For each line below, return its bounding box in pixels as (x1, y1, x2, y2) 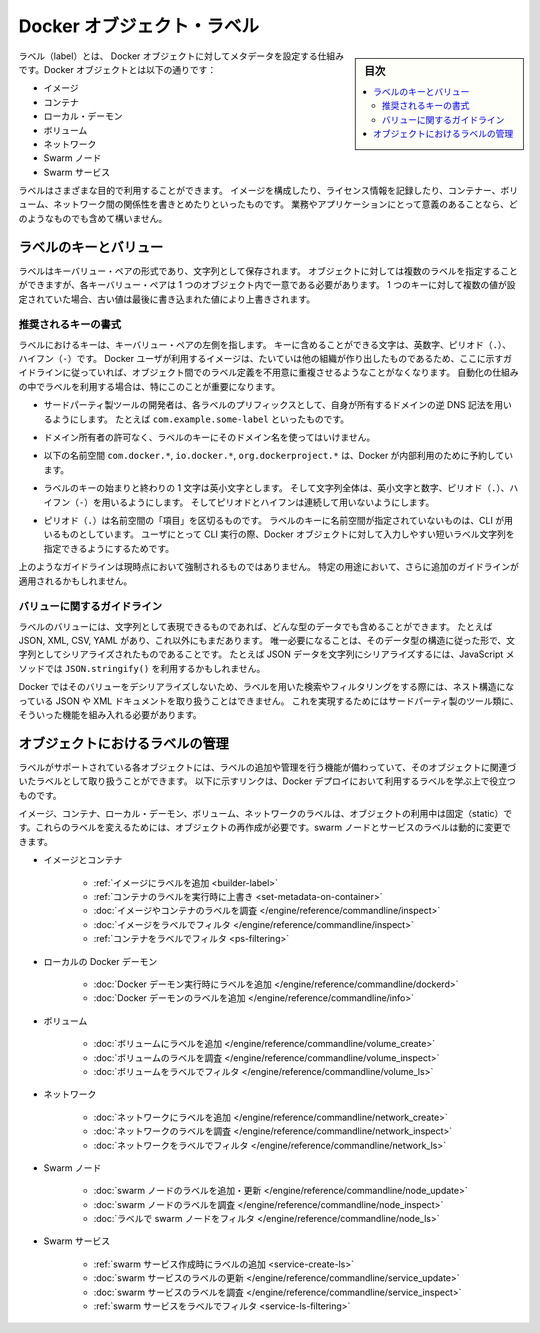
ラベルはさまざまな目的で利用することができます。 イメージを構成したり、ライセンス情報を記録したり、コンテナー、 (18, 185, 501, 197)
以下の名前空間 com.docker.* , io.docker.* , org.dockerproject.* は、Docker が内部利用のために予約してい (43, 450, 514, 462)
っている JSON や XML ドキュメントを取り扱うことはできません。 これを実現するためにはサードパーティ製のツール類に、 (18, 695, 519, 707)
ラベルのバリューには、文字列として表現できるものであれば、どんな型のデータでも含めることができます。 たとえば (18, 620, 493, 632)
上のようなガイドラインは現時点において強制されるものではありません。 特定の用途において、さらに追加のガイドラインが (18, 561, 519, 573)
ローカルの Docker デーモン (43, 955, 158, 967)
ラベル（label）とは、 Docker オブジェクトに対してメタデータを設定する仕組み (18, 50, 345, 62)
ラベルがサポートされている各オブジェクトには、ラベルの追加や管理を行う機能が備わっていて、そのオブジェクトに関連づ (18, 761, 517, 773)
